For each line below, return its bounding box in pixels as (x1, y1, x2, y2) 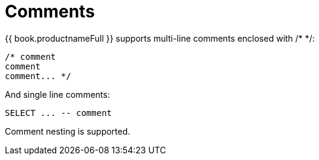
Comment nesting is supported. (5, 126, 130, 136)
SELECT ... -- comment (5, 107, 112, 118)
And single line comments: (5, 89, 110, 100)
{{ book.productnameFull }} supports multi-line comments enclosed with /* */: (5, 33, 315, 43)
